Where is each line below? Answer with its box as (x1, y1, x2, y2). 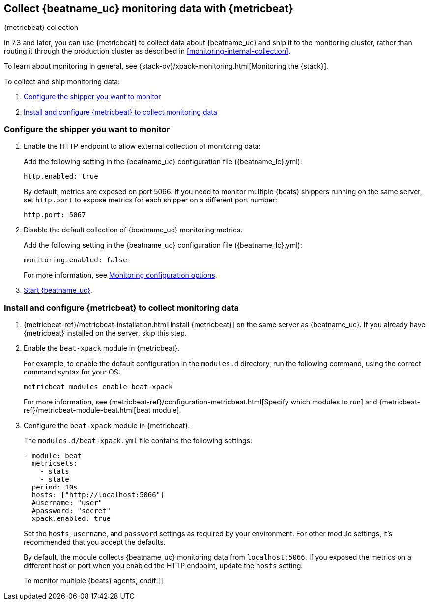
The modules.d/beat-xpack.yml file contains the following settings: (24, 436, 252, 445)
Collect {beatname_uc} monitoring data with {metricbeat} (4, 2, 293, 15)
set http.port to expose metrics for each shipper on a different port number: (24, 196, 277, 204)
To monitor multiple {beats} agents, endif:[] (24, 576, 163, 585)
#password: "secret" (31, 506, 111, 515)
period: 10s (31, 483, 78, 491)
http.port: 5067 (24, 211, 86, 219)
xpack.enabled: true (31, 514, 111, 522)
